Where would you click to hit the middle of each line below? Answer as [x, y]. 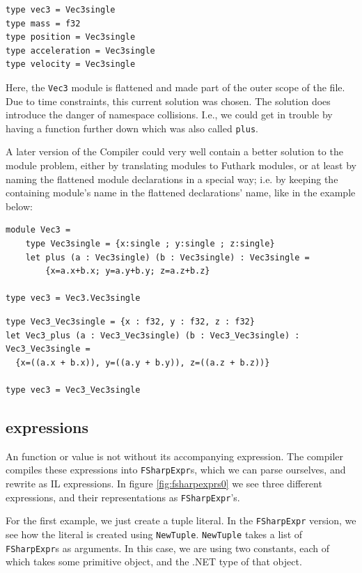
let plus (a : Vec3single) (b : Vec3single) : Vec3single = [167, 257]
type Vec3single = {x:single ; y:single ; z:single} [150, 244]
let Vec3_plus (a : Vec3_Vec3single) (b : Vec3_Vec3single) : [153, 335]
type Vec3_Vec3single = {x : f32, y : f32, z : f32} [130, 322]
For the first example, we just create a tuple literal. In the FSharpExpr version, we [181, 520]
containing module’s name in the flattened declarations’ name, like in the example [181, 193]
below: [19, 206]
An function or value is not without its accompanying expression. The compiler [174, 456]
